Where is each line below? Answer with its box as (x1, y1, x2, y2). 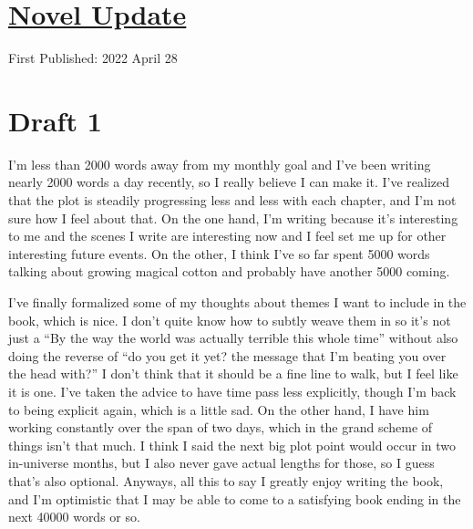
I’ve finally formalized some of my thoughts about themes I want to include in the (8, 293, 467, 311)
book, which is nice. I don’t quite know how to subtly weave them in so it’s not (8, 310, 451, 329)
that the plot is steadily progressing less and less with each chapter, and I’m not (8, 191, 457, 210)
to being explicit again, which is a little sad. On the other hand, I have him (8, 399, 429, 419)
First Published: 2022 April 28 (8, 48, 178, 67)
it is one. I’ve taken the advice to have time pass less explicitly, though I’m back (8, 381, 457, 400)
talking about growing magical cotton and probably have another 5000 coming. (8, 262, 450, 281)
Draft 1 (8, 101, 102, 139)
